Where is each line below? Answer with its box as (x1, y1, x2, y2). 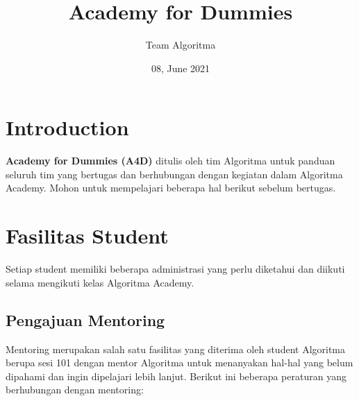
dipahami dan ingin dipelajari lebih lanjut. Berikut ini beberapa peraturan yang (6, 368, 347, 383)
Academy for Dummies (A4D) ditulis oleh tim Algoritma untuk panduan (6, 153, 335, 168)
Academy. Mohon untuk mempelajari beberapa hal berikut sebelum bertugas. (6, 180, 336, 195)
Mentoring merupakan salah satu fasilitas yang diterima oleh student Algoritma (6, 341, 346, 356)
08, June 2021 (151, 60, 210, 75)
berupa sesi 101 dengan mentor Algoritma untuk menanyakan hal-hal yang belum (6, 355, 353, 370)
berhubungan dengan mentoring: (6, 382, 144, 397)
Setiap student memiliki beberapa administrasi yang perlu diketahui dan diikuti (6, 262, 345, 276)
